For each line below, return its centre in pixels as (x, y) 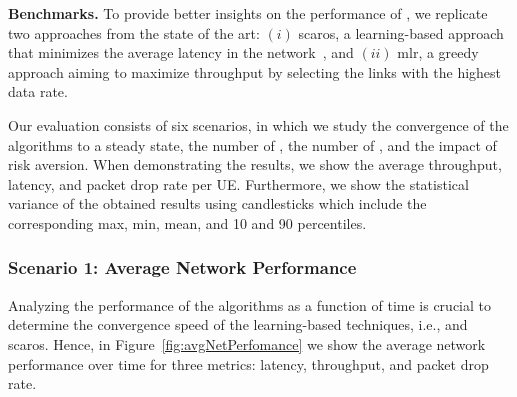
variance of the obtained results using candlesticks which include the (217, 203)
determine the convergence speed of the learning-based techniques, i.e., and (238, 324)
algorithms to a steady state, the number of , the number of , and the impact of (252, 144)
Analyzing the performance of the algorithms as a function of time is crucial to (249, 304)
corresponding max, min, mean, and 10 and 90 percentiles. (187, 222)
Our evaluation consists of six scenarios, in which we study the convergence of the (258, 124)
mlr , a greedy (438, 52)
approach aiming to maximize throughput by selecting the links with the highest (255, 71)
